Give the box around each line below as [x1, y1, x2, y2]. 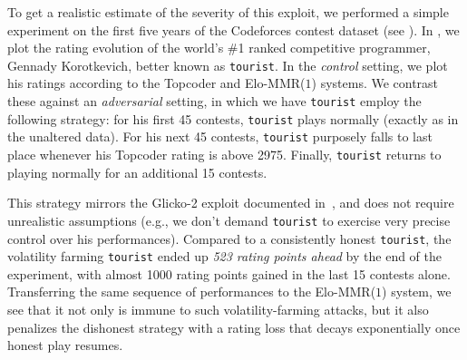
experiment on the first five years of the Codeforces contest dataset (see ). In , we [7, 20, 460, 39]
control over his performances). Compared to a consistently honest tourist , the [7, 229, 452, 248]
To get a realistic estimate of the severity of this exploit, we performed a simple [7, 3, 449, 21]
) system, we [382, 282, 452, 301]
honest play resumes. [7, 336, 123, 355]
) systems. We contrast [311, 73, 439, 92]
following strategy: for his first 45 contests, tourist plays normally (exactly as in [7, 109, 459, 128]
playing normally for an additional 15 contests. [7, 162, 268, 181]
